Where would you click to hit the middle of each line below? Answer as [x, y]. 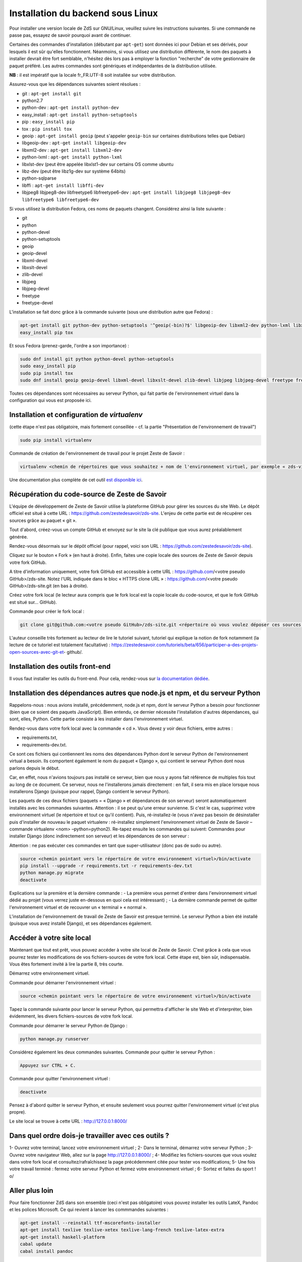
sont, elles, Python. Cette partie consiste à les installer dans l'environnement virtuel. [96, 719]
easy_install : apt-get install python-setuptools [80, 115]
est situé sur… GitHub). [33, 602]
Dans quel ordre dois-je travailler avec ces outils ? [89, 1136]
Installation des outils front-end [60, 666]
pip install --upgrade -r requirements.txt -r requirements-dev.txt [106, 866]
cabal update [36, 1244]
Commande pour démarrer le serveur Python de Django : [68, 1025]
